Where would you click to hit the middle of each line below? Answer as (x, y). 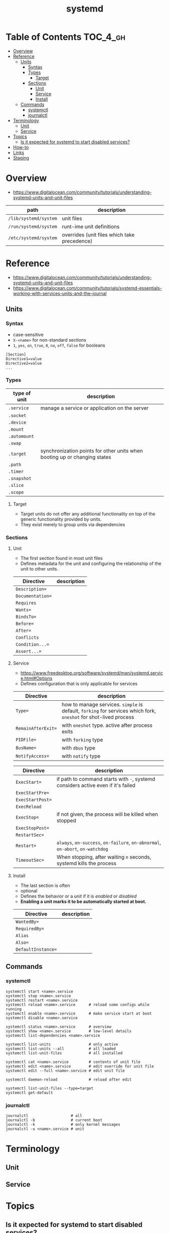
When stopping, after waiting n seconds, (104, 857)
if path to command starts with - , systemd (106, 779)
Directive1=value (24, 359)
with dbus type (78, 748)
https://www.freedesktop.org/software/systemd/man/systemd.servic (92, 673)
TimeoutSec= (30, 860)
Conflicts (27, 638)
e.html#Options (36, 678)
